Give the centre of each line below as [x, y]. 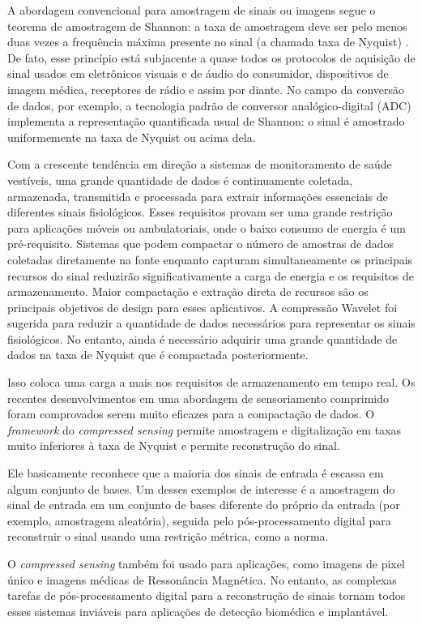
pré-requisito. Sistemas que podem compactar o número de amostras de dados [201, 244]
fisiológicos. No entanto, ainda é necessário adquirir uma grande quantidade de [202, 338]
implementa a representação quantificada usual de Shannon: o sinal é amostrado [206, 121]
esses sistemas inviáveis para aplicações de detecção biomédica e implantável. [198, 611]
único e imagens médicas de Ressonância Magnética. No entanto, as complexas [202, 579]
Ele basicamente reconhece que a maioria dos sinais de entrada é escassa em [196, 473]
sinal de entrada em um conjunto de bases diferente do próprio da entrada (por [204, 505]
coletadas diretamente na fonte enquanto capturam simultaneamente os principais [210, 259]
